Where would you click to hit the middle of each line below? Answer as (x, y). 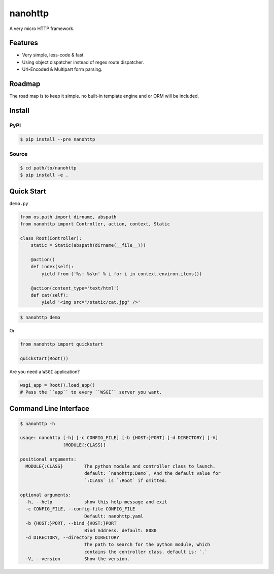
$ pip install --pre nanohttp (58, 139)
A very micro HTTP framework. (42, 28)
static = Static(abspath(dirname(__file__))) (88, 245)
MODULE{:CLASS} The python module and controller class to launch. (121, 466)
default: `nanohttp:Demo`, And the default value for (152, 473)
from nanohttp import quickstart (62, 344)
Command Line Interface (49, 408)
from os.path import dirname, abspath (68, 217)
